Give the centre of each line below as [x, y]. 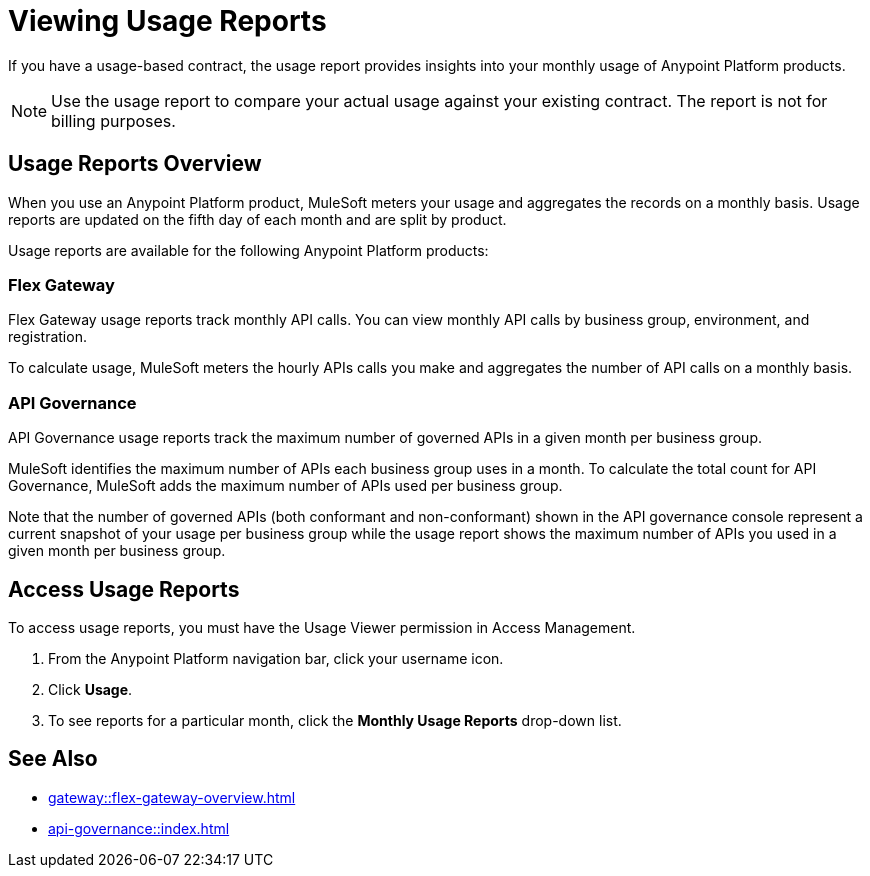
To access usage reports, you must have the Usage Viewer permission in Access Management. [322, 627]
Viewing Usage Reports [167, 21]
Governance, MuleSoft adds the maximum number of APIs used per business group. [285, 486]
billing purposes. [113, 120]
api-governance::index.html [139, 828]
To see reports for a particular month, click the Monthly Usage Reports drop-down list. [335, 720]
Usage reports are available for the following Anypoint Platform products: [248, 250]
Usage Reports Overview [135, 164]
